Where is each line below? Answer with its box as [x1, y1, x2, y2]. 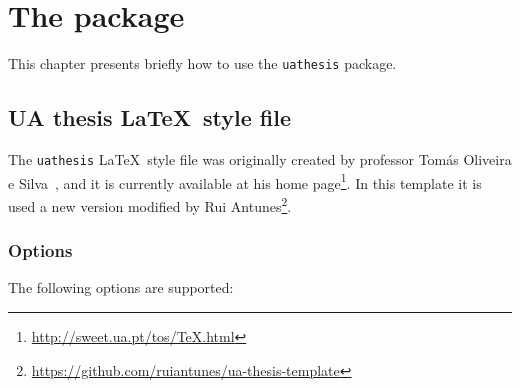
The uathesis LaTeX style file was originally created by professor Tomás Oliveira [8, 148, 512, 169]
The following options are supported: [8, 277, 234, 298]
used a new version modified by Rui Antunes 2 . [8, 192, 292, 216]
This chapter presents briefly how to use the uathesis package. [8, 53, 397, 74]
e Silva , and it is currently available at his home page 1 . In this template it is [8, 169, 482, 193]
